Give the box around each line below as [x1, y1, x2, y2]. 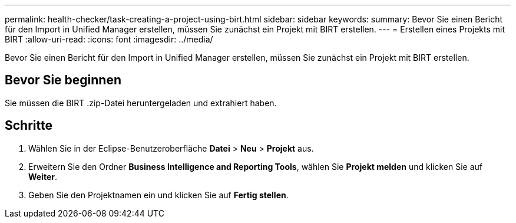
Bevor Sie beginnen [5, 73, 122, 88]
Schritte [5, 118, 52, 133]
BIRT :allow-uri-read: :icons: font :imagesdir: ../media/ [5, 34, 213, 44]
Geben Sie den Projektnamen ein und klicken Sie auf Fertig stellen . [28, 189, 289, 200]
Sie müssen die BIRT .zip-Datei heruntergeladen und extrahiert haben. [5, 97, 277, 108]
